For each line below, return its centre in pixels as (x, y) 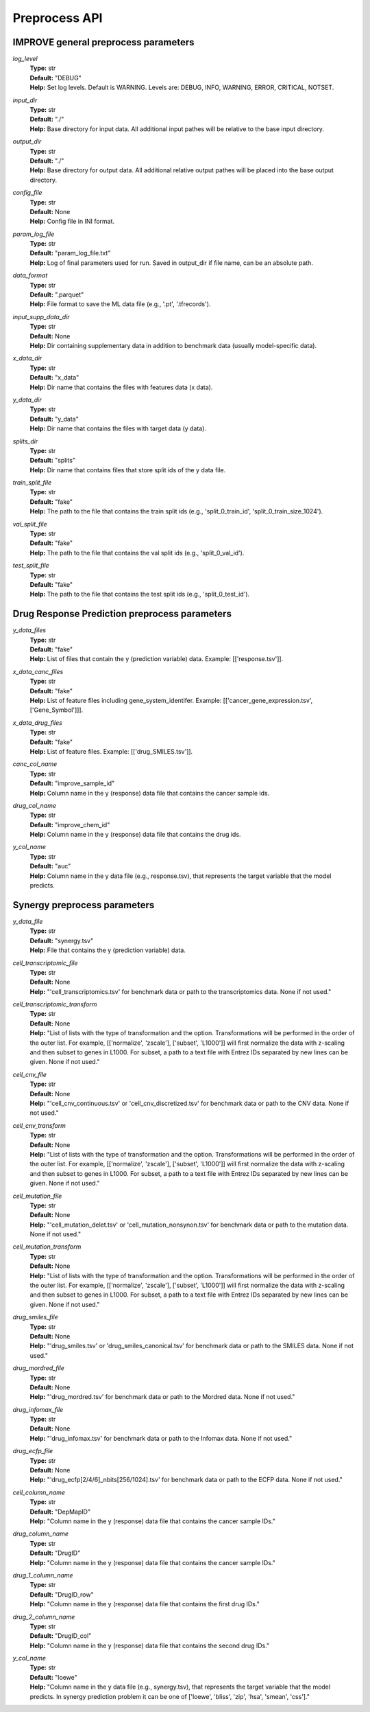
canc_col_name (35, 764)
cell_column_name (39, 1492)
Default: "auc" (50, 866)
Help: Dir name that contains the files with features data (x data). (121, 387)
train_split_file (32, 483)
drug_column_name (40, 1534)
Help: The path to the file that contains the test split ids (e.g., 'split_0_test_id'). (140, 594)
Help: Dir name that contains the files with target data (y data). (118, 428)
